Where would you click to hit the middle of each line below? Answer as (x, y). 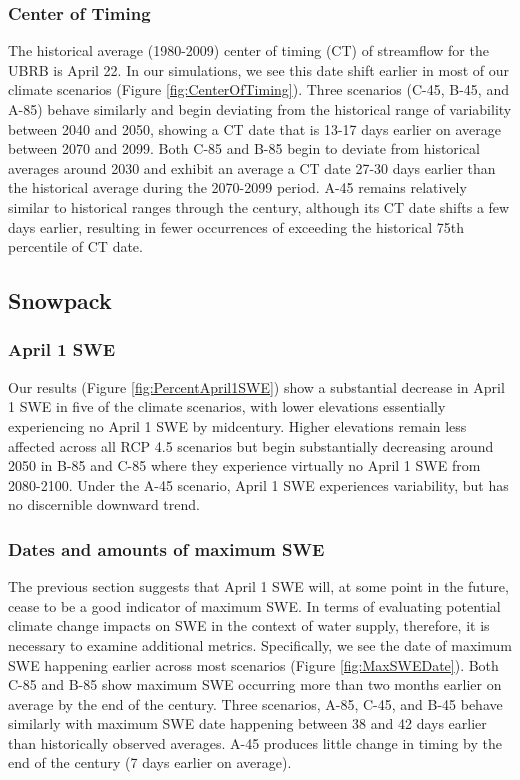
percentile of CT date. (75, 246)
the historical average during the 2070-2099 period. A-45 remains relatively (237, 187)
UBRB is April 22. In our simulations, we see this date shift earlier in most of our (259, 69)
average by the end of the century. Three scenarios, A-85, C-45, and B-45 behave (255, 703)
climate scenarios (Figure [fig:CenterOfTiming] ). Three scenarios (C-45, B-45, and (258, 89)
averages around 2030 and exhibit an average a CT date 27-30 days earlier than (252, 167)
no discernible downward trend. (104, 504)
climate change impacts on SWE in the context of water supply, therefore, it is (249, 625)
